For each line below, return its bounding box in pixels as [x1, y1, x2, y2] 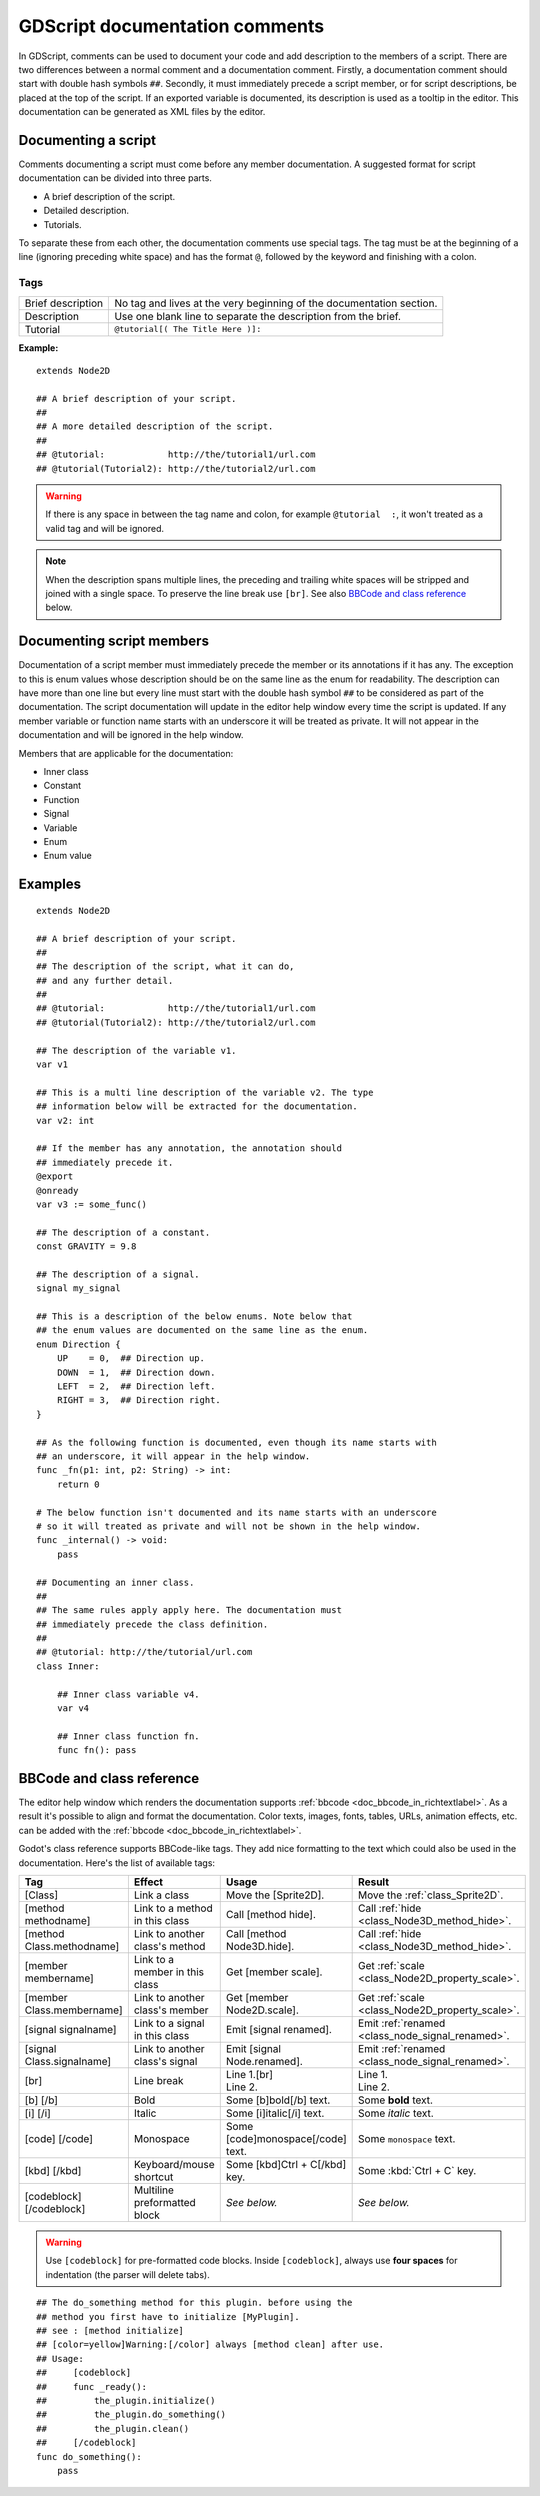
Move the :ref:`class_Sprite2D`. [358, 1888, 504, 1902]
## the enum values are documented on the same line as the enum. [36, 1325, 369, 1336]
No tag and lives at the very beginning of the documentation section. [114, 296, 438, 310]
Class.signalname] [24, 2055, 112, 2069]
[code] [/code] [24, 2132, 94, 2146]
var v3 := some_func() [36, 1198, 148, 1210]
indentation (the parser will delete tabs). [45, 2268, 210, 2280]
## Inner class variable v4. [56, 1688, 200, 1700]
